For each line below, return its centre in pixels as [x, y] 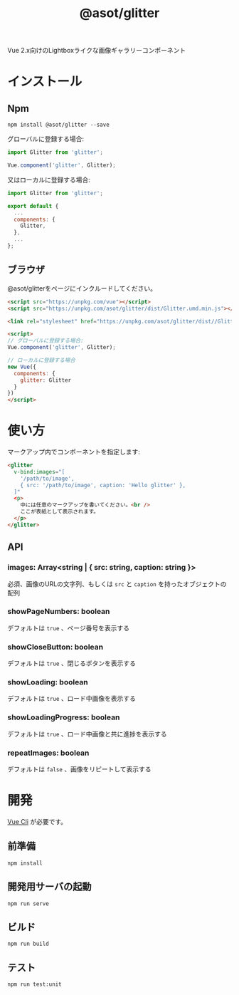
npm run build [28, 944]
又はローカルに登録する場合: [49, 179]
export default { [33, 206]
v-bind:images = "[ [39, 472]
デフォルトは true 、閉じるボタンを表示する [72, 663]
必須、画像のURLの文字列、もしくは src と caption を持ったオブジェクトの [117, 584]
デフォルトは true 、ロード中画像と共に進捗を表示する [87, 734]
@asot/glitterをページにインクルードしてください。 [82, 288]
